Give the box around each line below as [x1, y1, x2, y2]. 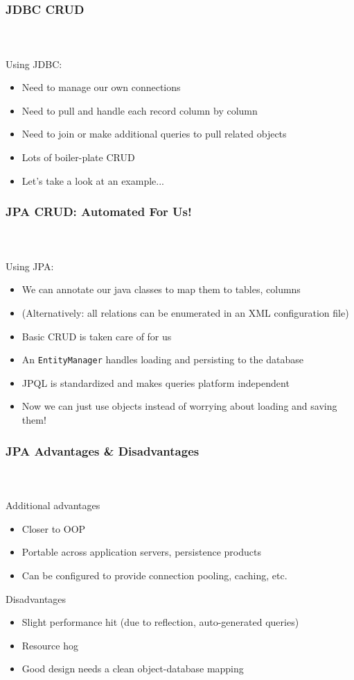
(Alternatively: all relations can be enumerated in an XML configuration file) [21, 306, 349, 320]
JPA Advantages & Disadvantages [6, 442, 200, 459]
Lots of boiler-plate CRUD [21, 150, 135, 165]
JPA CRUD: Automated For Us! [6, 203, 192, 220]
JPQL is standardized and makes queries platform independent [21, 375, 290, 390]
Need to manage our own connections [21, 80, 181, 94]
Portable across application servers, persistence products [21, 545, 261, 559]
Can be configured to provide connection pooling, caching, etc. [21, 568, 287, 583]
